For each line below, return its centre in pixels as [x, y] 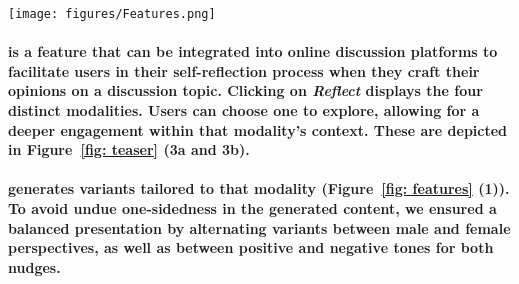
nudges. [34, 266]
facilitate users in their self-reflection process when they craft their [244, 70]
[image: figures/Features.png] [112, 14]
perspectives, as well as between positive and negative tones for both [251, 247]
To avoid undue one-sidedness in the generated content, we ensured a [252, 208]
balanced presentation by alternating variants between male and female [259, 227]
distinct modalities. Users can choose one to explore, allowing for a [244, 110]
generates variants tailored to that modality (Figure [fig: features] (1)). [259, 188]
